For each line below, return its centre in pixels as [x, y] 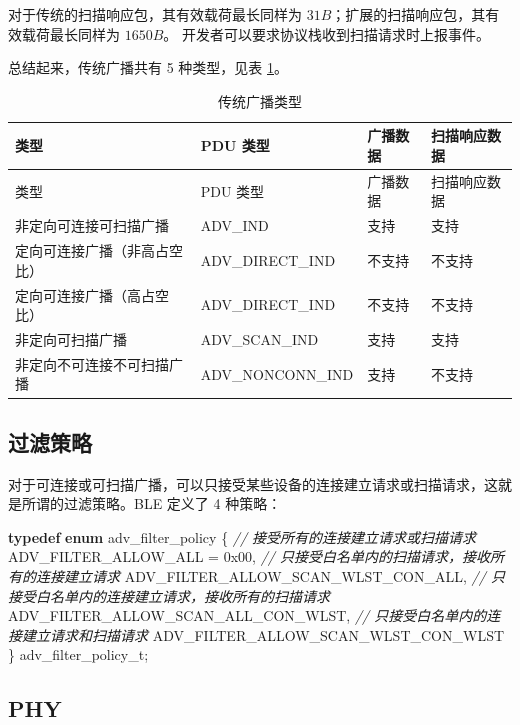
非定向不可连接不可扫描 [92, 363]
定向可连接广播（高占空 [92, 294]
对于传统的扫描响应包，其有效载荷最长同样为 [155, 14]
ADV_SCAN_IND [259, 338]
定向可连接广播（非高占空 [99, 250]
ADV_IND [234, 225]
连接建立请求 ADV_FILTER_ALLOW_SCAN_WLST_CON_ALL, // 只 [270, 576]
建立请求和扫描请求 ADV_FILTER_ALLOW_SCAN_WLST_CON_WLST [263, 634]
